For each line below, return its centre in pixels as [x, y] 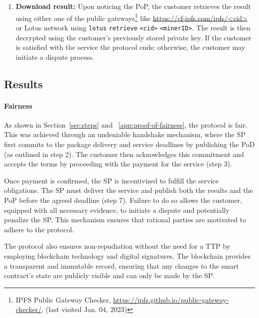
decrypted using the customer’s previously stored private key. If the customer [133, 37]
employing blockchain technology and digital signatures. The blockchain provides [128, 255]
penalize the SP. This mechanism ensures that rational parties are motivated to [125, 220]
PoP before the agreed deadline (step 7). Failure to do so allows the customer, [123, 200]
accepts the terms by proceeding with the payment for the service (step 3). [118, 164]
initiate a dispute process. [55, 57]
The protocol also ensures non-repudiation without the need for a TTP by [117, 246]
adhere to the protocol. [39, 229]
